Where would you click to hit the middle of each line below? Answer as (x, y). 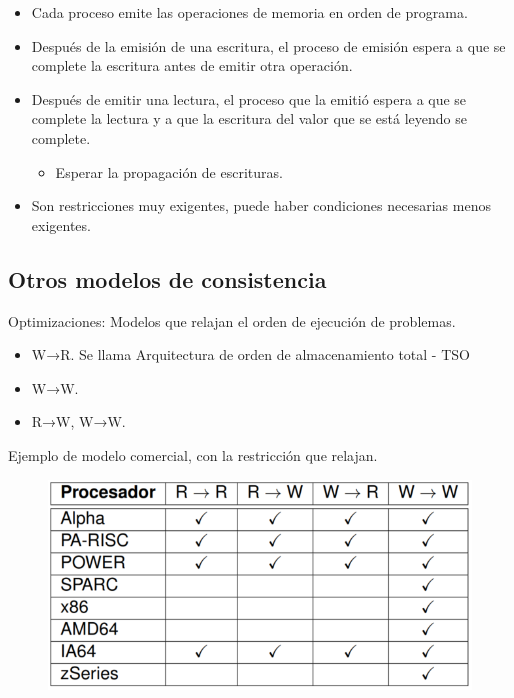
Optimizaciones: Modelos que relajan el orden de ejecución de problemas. (232, 320)
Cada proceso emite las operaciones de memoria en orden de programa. (249, 12)
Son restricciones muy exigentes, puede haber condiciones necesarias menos (261, 205)
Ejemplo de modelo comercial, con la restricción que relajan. (193, 454)
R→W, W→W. (78, 421)
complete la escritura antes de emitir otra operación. (192, 65)
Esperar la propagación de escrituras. (169, 171)
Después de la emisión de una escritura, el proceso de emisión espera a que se (268, 45)
